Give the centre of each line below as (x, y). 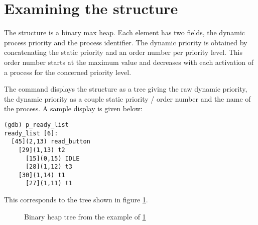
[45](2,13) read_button (51, 142)
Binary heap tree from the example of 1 (85, 216)
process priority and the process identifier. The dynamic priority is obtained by (126, 42)
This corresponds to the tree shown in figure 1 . (76, 200)
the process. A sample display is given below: (73, 108)
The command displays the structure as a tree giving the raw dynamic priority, (126, 89)
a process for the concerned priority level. (68, 72)
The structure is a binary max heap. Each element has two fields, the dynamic (125, 32)
